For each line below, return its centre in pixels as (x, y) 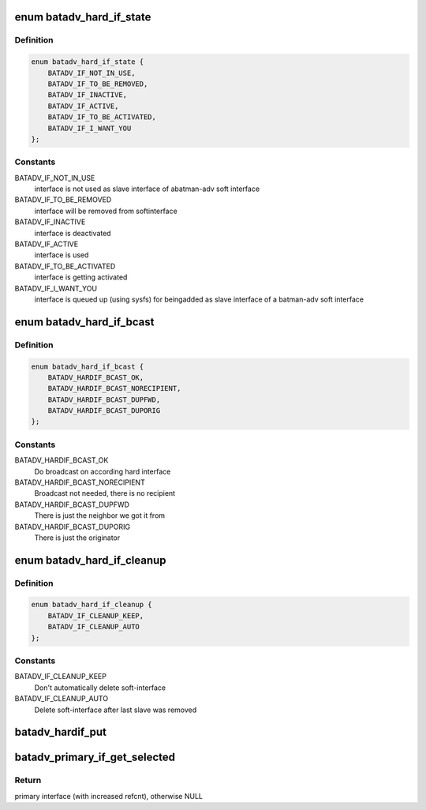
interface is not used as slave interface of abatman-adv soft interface (147, 189)
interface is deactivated (73, 233)
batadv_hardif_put (60, 732)
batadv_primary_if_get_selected (95, 757)
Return (28, 780)
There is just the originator (77, 538)
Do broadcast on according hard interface (103, 471)
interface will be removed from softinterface (106, 211)
